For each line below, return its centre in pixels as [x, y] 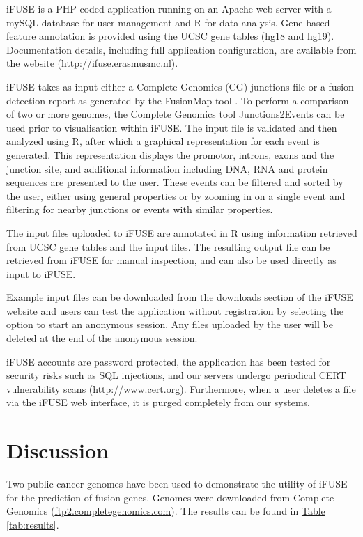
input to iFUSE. [41, 273]
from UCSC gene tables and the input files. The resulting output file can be [168, 246]
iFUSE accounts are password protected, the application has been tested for [169, 361]
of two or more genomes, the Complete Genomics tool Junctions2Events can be [176, 114]
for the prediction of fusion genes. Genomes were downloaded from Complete [170, 497]
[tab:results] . [33, 524]
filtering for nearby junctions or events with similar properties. [140, 209]
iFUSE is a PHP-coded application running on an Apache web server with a [169, 8]
